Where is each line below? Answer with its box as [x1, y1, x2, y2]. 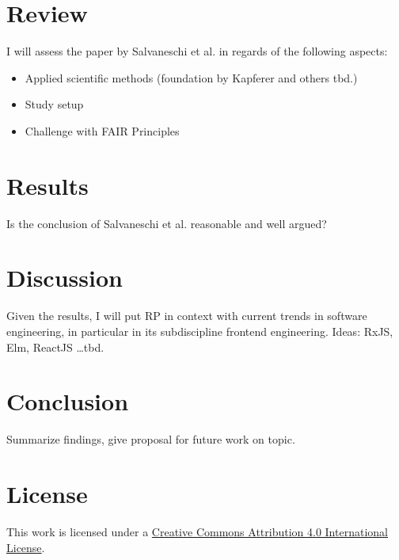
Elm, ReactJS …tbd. [6, 338, 104, 355]
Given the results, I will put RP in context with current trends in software [6, 307, 367, 324]
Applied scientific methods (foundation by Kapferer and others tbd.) [25, 69, 358, 86]
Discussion [6, 261, 123, 294]
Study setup [25, 96, 84, 112]
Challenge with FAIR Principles [25, 122, 180, 139]
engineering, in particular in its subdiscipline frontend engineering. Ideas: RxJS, [6, 322, 393, 339]
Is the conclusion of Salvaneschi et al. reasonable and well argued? [6, 215, 327, 231]
